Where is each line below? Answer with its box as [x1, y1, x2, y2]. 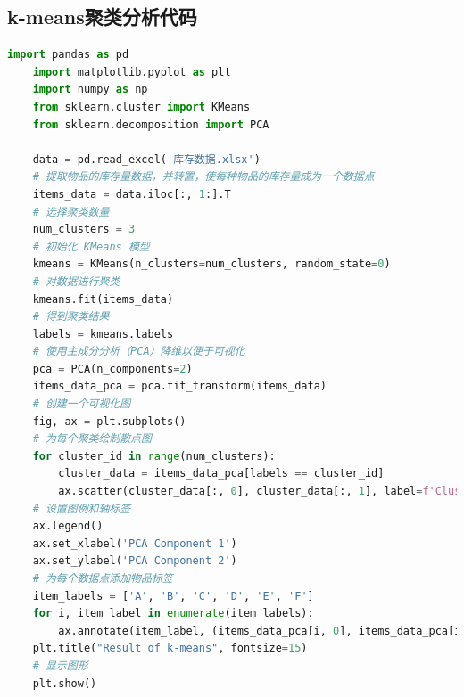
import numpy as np [32, 83, 148, 96]
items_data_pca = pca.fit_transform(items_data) [32, 380, 327, 393]
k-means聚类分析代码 [7, 3, 197, 30]
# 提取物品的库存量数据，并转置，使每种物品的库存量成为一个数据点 [32, 170, 375, 184]
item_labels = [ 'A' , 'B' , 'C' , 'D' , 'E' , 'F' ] [32, 589, 314, 603]
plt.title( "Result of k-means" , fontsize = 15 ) [32, 642, 308, 655]
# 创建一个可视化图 [32, 398, 131, 411]
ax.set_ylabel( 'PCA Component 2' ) [32, 554, 237, 568]
